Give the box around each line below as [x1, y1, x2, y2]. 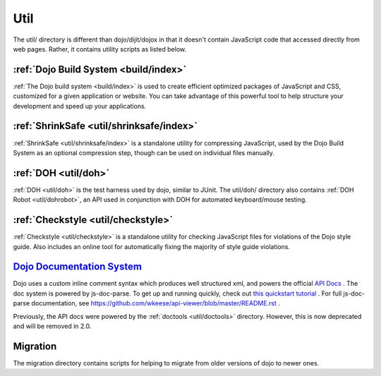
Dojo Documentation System [13, 261, 143, 273]
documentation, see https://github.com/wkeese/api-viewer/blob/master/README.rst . [31, 299, 280, 308]
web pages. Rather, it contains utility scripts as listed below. [13, 44, 187, 53]
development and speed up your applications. [13, 102, 147, 110]
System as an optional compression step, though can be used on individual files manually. [13, 148, 275, 157]
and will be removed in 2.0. [13, 322, 92, 330]
